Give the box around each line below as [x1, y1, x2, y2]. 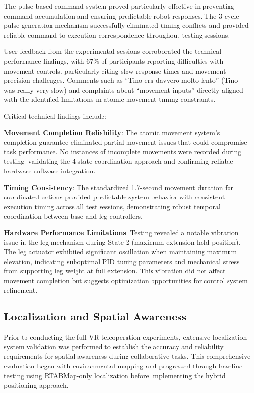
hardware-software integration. [4, 165, 96, 175]
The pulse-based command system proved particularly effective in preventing [4, 1, 234, 11]
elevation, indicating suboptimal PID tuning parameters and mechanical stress [4, 256, 240, 266]
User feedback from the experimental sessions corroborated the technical [4, 46, 222, 56]
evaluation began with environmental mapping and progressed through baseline [4, 361, 243, 371]
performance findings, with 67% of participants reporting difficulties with [4, 55, 224, 66]
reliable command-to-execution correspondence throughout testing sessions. [4, 29, 230, 40]
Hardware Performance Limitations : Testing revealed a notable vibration [4, 227, 239, 237]
